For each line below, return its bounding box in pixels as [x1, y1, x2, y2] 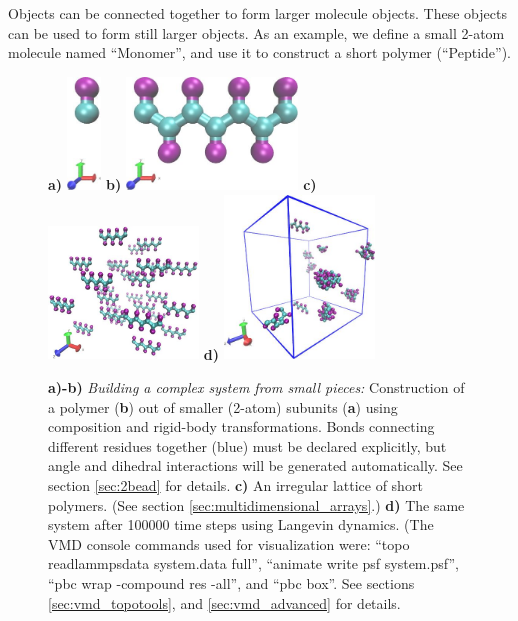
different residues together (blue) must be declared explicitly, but [48, 435, 447, 456]
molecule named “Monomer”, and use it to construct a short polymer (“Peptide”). [8, 42, 512, 63]
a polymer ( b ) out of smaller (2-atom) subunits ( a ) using [48, 396, 398, 417]
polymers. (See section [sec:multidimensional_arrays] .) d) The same [48, 494, 465, 515]
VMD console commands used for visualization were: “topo [48, 533, 410, 554]
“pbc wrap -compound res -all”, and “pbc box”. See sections [48, 572, 415, 593]
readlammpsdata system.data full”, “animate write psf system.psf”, [48, 553, 459, 574]
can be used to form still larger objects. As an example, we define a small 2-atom [8, 22, 505, 43]
